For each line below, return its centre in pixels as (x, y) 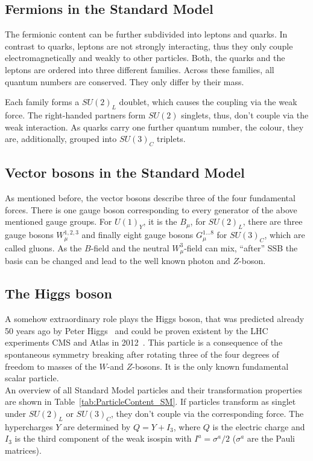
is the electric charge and (259, 426)
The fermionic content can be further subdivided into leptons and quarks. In (146, 34)
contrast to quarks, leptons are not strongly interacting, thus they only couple (149, 46)
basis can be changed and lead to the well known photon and (118, 261)
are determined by (97, 426)
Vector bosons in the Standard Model (125, 172)
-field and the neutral (130, 247)
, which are (285, 235)
